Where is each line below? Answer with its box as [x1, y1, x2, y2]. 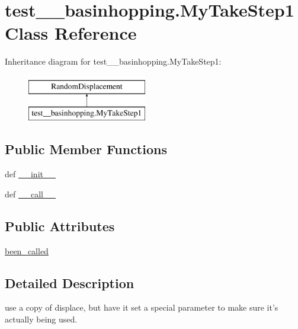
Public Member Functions [5, 140, 167, 158]
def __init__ [5, 168, 56, 180]
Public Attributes [5, 216, 115, 235]
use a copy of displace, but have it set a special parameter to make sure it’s [5, 301, 278, 314]
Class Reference [5, 21, 137, 45]
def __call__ [5, 187, 56, 200]
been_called [5, 244, 49, 257]
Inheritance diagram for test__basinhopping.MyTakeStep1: [5, 55, 222, 68]
